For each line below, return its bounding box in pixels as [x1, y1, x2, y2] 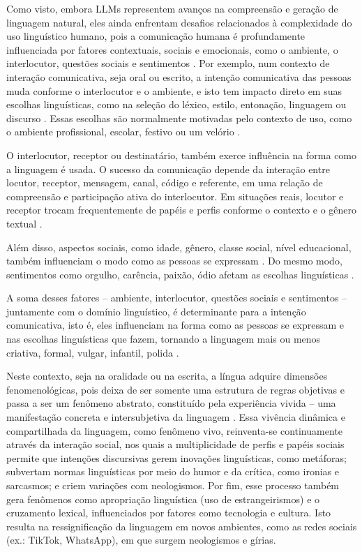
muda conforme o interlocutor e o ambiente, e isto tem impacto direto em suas [6, 83, 342, 98]
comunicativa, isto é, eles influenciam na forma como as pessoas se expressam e [6, 318, 345, 332]
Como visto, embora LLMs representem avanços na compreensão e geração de [6, 1, 338, 15]
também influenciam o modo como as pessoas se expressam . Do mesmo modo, [6, 253, 342, 268]
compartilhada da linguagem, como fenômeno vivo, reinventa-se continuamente [6, 423, 342, 438]
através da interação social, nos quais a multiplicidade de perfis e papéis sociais [6, 437, 345, 452]
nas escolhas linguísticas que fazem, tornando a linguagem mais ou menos [6, 331, 321, 346]
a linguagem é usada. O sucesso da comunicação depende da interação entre [6, 161, 330, 176]
